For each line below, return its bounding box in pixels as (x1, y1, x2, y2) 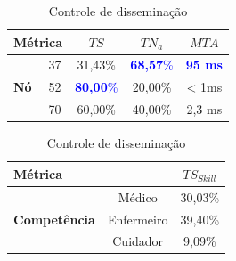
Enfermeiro (107, 209, 168, 228)
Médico (118, 187, 158, 206)
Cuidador (112, 232, 164, 250)
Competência (13, 209, 95, 228)
